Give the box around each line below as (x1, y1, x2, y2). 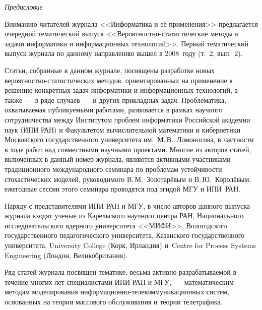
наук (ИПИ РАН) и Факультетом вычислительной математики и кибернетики (5, 124, 240, 135)
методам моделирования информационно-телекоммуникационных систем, (5, 286, 229, 297)
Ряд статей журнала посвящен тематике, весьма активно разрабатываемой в (5, 267, 236, 277)
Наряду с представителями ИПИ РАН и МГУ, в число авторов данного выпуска (5, 200, 250, 211)
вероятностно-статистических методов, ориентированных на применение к (5, 75, 233, 85)
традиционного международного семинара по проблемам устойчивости (5, 163, 222, 174)
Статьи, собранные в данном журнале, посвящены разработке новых (5, 65, 215, 75)
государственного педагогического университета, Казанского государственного (5, 230, 245, 240)
